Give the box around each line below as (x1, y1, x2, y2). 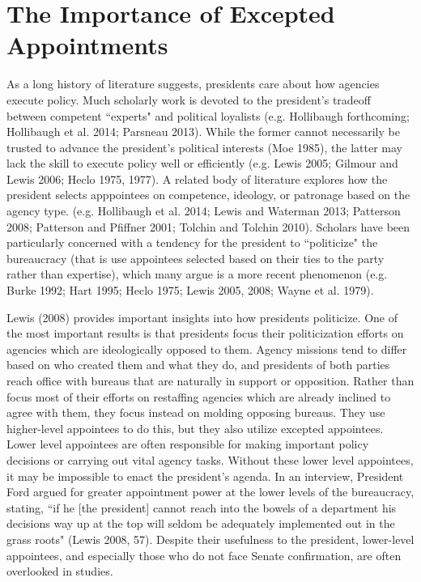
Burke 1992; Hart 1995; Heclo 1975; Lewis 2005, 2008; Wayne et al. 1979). (6, 282, 374, 299)
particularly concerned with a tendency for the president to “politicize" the (6, 234, 378, 251)
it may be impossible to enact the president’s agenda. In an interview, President (6, 467, 404, 484)
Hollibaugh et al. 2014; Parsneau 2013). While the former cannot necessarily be (6, 123, 400, 140)
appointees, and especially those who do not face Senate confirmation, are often (6, 546, 402, 563)
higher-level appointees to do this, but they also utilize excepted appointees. (6, 419, 384, 436)
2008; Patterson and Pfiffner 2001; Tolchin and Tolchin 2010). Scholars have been (6, 218, 410, 235)
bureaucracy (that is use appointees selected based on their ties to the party (6, 249, 385, 266)
